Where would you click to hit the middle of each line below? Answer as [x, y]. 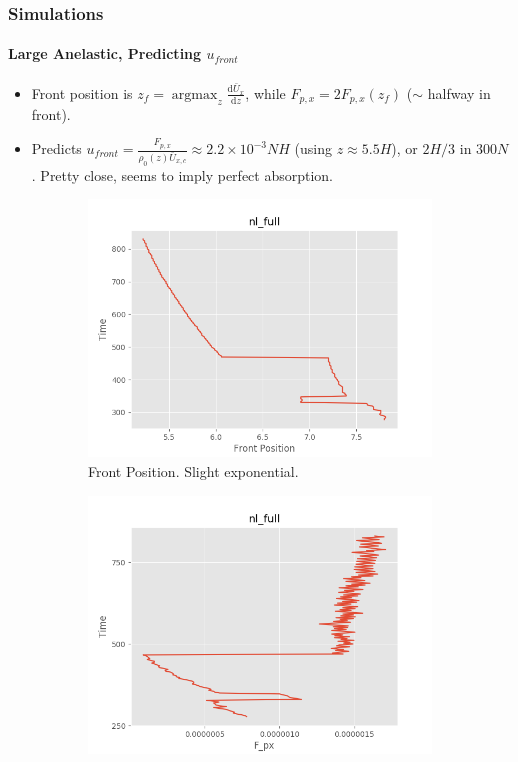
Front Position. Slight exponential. [193, 471]
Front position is [82, 92]
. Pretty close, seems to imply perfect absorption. [182, 174]
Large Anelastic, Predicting [105, 53]
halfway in [459, 92]
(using [313, 148]
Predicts [56, 148]
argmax [194, 94]
